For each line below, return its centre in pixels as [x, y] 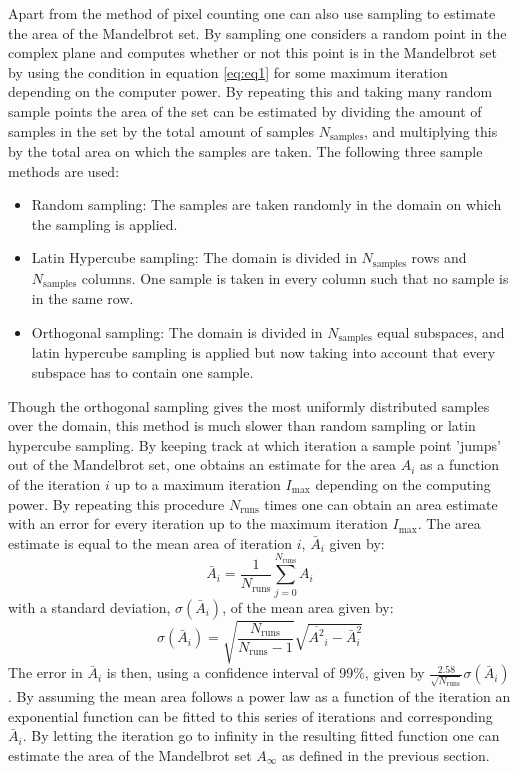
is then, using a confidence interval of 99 [230, 672]
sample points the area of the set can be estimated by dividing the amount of [245, 110]
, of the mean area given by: [308, 606]
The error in [45, 672]
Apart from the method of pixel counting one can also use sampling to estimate [252, 13]
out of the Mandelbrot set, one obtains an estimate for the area [202, 464]
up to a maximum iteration [197, 483]
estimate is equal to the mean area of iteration [150, 542]
